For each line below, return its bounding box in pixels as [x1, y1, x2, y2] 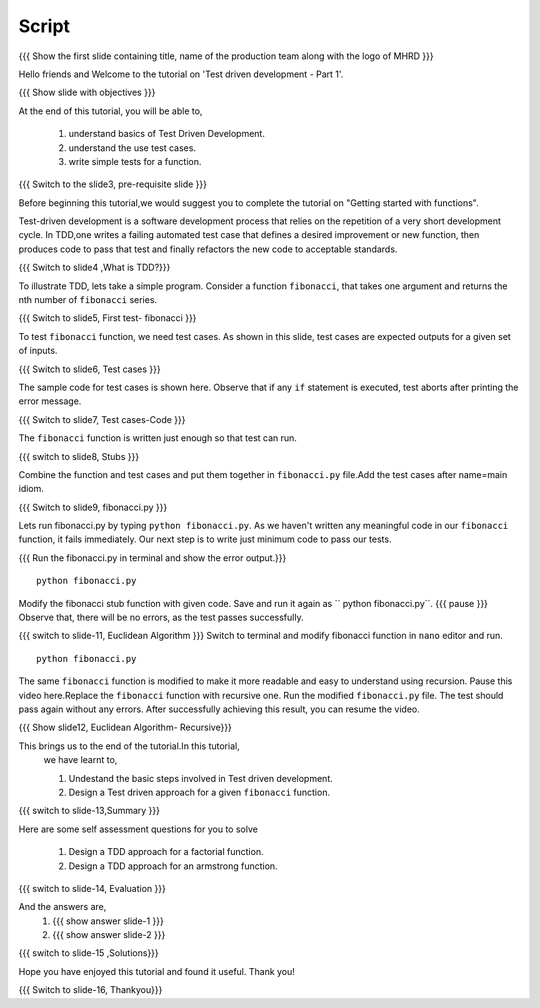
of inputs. [18, 345, 58, 357]
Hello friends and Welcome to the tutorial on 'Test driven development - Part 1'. [18, 68, 344, 80]
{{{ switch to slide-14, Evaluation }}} [18, 882, 167, 894]
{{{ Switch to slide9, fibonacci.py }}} [18, 501, 168, 513]
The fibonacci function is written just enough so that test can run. [18, 432, 297, 444]
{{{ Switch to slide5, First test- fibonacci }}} [18, 312, 197, 324]
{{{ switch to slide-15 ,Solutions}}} [18, 947, 159, 959]
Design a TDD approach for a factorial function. [68, 846, 264, 858]
